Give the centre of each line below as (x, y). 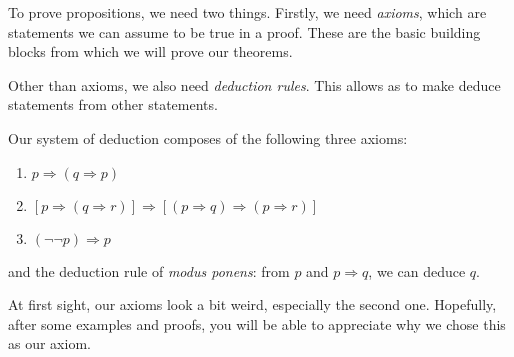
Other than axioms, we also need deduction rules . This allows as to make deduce (254, 84)
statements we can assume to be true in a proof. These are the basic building (244, 31)
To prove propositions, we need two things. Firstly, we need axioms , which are (247, 12)
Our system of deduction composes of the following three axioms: (208, 137)
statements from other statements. (113, 104)
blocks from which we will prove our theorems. (150, 51)
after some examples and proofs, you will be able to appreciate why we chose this (257, 323)
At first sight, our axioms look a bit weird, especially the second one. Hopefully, (252, 304)
